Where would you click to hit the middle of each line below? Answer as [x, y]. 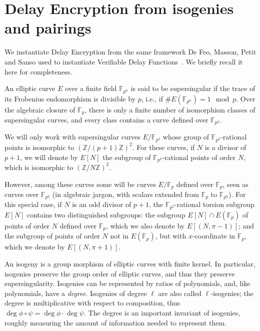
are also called [180, 293]
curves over [22, 194]
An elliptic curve [30, 88]
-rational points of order [199, 157]
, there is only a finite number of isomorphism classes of [170, 109]
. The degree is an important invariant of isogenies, [162, 312]
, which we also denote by [145, 225]
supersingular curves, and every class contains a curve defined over [106, 119]
